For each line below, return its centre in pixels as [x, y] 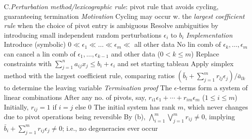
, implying [220, 116]
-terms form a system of [213, 88]
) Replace [205, 53]
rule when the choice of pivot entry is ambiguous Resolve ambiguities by [111, 25]
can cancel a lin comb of [40, 53]
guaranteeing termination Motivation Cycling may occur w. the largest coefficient [124, 16]
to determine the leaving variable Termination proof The [88, 88]
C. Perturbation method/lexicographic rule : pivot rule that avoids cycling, [111, 6]
